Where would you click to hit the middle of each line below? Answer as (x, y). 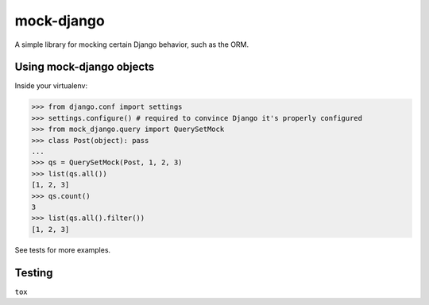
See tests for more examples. (63, 249)
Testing (34, 273)
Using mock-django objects (85, 67)
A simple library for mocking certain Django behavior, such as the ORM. (132, 44)
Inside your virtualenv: (51, 86)
